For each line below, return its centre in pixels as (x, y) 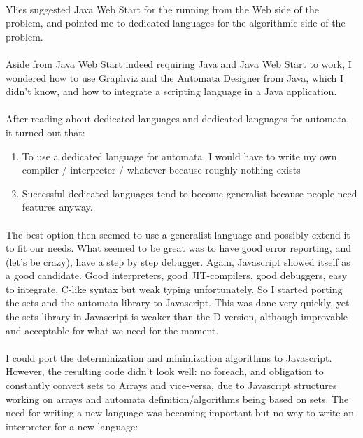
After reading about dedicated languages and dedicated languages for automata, (178, 119)
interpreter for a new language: (72, 426)
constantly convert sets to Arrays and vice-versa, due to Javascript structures (171, 385)
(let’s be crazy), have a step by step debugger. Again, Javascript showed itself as (178, 261)
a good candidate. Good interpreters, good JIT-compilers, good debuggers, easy (177, 275)
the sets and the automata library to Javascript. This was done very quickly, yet (178, 303)
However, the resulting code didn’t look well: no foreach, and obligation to (165, 371)
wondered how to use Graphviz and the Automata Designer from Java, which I (175, 77)
